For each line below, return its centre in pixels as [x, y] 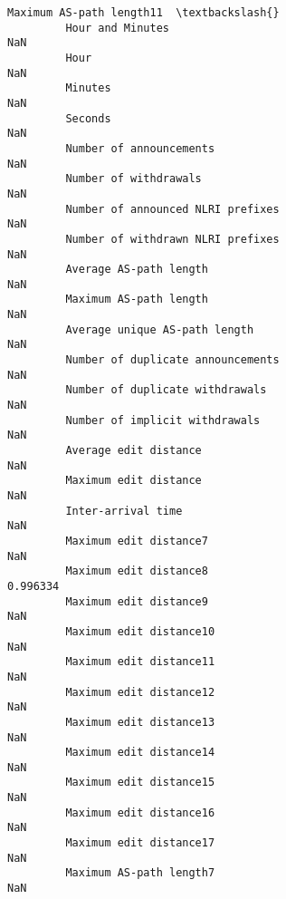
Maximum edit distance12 [140, 692]
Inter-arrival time [124, 511]
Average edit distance [133, 451]
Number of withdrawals [133, 179]
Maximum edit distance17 [140, 843]
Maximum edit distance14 [140, 753]
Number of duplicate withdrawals [166, 390]
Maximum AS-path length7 [140, 873]
